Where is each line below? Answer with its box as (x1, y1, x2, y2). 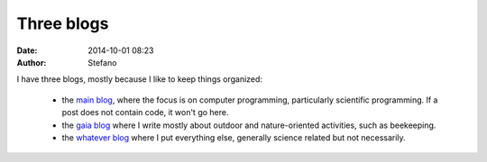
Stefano (87, 57, 117, 67)
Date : (16, 45, 38, 56)
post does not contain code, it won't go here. (61, 107, 229, 118)
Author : (16, 57, 47, 67)
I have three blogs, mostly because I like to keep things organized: (16, 74, 263, 85)
